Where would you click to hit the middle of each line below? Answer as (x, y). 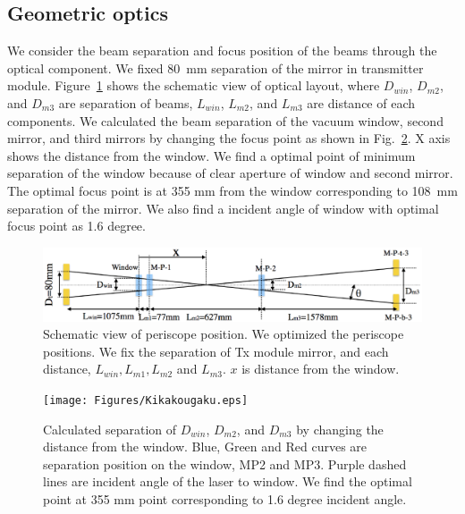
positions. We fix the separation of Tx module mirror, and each (216, 351)
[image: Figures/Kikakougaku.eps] (146, 400)
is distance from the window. (321, 369)
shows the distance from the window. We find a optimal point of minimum (211, 155)
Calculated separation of (110, 429)
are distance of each (361, 102)
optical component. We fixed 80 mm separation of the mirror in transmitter (216, 67)
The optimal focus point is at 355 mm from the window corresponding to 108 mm (232, 190)
